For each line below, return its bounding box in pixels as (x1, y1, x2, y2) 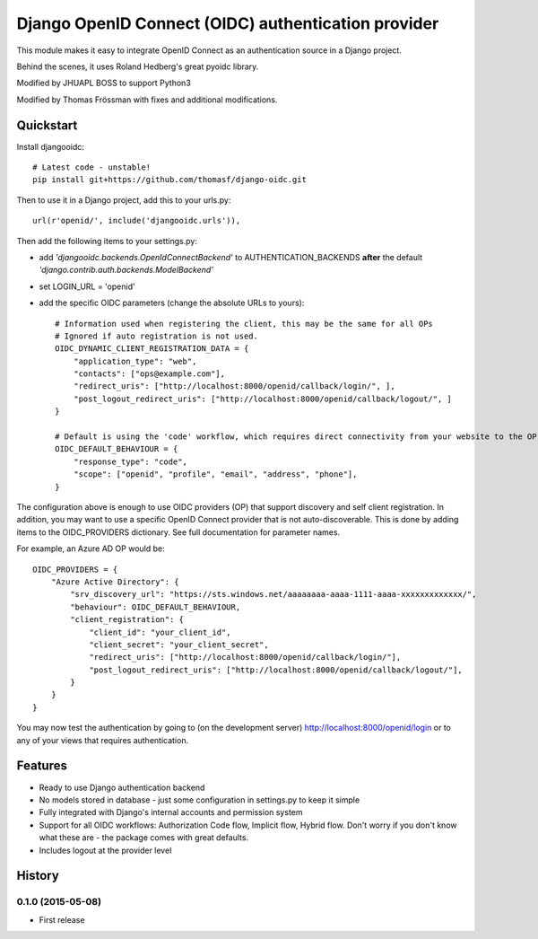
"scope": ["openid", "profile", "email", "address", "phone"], (73, 469, 358, 479)
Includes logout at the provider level (39, 845, 172, 856)
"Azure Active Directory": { (50, 576, 179, 587)
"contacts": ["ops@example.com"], (73, 369, 226, 379)
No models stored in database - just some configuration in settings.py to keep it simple (39, 794, 360, 805)
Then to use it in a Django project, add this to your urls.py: (16, 194, 231, 206)
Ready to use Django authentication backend (39, 782, 205, 793)
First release (39, 914, 85, 925)
